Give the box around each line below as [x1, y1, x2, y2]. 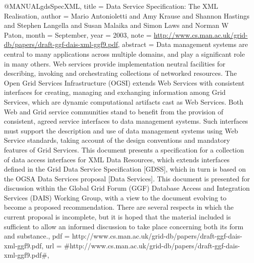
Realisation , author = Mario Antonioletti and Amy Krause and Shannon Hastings [4, 10, 250, 21]
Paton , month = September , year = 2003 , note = [4, 29, 152, 40]
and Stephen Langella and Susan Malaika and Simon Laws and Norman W [4, 20, 229, 30]
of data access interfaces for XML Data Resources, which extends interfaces [4, 154, 230, 164]
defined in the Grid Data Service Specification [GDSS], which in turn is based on [4, 164, 246, 174]
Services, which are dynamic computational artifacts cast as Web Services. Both [4, 96, 243, 107]
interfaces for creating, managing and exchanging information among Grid [4, 87, 226, 97]
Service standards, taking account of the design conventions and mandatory [4, 135, 230, 145]
